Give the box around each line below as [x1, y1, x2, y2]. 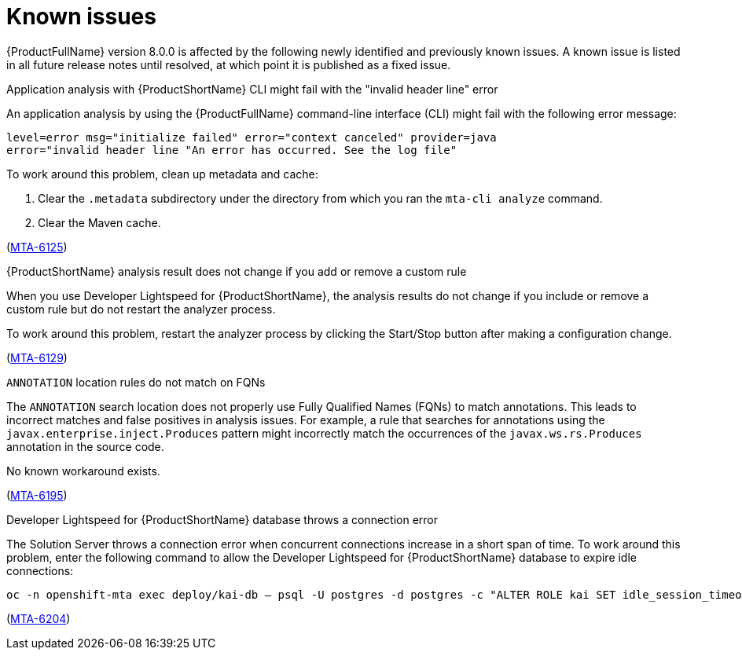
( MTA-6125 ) [6, 240, 68, 254]
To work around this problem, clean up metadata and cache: [6, 167, 318, 181]
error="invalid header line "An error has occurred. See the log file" [6, 143, 457, 156]
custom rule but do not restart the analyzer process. [6, 302, 276, 316]
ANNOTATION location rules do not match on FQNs [6, 375, 266, 389]
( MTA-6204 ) [6, 611, 71, 625]
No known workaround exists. [6, 464, 160, 478]
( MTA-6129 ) [6, 350, 68, 365]
